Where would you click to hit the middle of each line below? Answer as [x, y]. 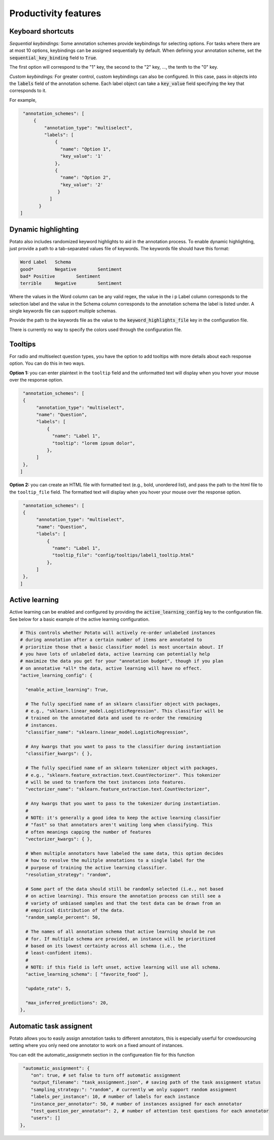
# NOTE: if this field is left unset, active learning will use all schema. [123, 967]
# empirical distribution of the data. [75, 910]
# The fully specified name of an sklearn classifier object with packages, [123, 704]
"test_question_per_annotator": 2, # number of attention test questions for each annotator [150, 1111]
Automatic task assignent [51, 1026]
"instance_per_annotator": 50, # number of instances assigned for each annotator [136, 1104]
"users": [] [46, 1118]
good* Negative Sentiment [71, 269]
